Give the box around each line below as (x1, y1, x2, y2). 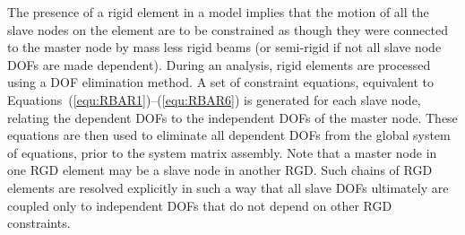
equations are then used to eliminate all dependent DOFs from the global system (7, 126, 451, 144)
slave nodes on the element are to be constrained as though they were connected (7, 20, 448, 39)
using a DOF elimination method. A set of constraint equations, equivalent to (7, 73, 434, 91)
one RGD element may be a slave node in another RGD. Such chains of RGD (7, 161, 433, 179)
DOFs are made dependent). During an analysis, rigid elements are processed (7, 55, 431, 74)
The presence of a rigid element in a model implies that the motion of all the (7, 3, 429, 21)
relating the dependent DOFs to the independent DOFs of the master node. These (7, 108, 458, 126)
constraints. (7, 213, 71, 232)
